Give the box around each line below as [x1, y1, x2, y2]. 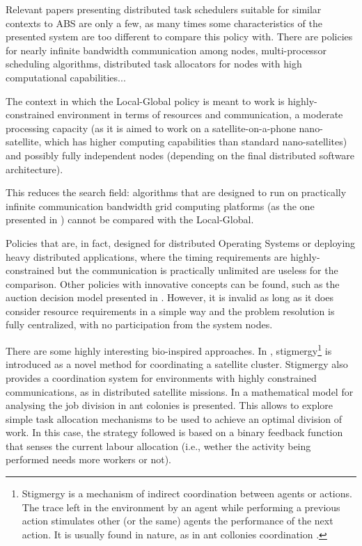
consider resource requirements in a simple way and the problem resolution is [6, 303, 335, 318]
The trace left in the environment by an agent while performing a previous [22, 499, 340, 514]
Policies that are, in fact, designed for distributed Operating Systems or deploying [6, 235, 356, 250]
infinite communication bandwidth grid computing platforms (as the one [6, 198, 315, 213]
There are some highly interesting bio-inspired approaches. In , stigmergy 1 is [6, 342, 332, 358]
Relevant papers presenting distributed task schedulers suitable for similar [6, 2, 322, 16]
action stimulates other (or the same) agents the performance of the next [22, 513, 333, 528]
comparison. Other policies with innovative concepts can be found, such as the [6, 276, 340, 291]
